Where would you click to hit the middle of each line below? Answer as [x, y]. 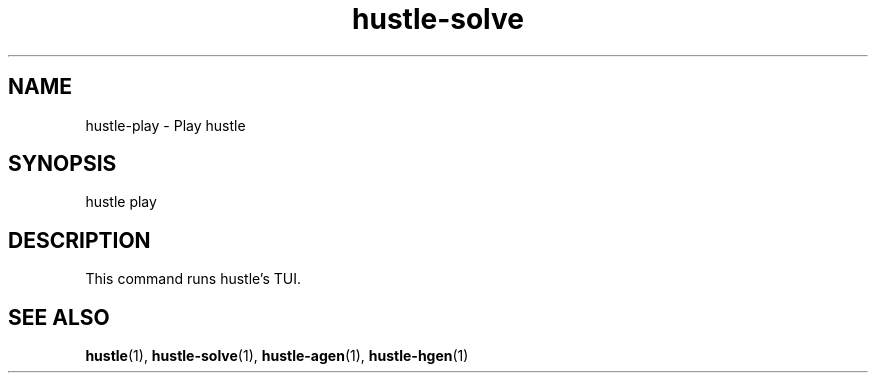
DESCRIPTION [79, 240]
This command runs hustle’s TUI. [193, 279]
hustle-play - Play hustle [165, 125]
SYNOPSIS [62, 164]
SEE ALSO [59, 317]
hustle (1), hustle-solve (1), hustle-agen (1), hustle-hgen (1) [277, 356]
